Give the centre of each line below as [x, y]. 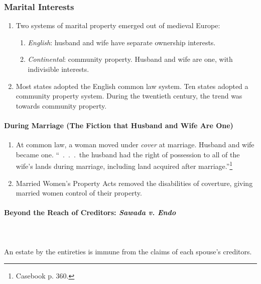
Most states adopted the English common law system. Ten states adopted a [132, 86]
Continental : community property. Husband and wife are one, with [130, 59]
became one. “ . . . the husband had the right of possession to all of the [128, 154]
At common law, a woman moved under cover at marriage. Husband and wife [135, 145]
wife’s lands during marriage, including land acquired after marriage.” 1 [124, 165]
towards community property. [61, 105]
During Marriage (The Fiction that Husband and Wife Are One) [119, 125]
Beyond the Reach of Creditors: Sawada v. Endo [90, 212]
